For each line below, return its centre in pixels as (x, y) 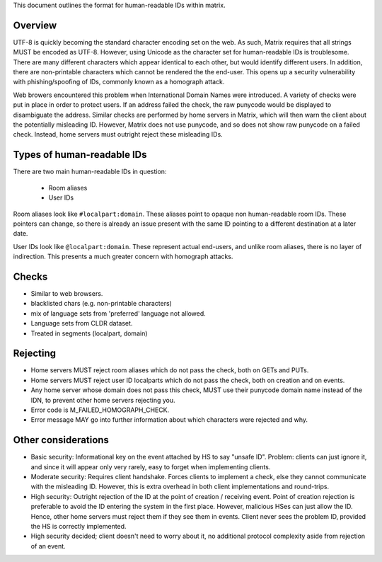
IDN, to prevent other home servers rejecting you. (103, 400)
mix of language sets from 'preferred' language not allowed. (118, 313)
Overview (35, 25)
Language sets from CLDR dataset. (82, 323)
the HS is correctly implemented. (79, 527)
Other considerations (61, 440)
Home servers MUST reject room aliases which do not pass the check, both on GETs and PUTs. (170, 370)
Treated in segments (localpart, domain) (89, 333)
